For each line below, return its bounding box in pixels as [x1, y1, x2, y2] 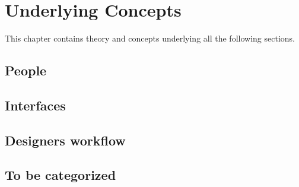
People [5, 61, 47, 80]
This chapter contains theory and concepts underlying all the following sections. [5, 32, 295, 45]
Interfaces [5, 96, 66, 114]
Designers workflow [5, 131, 126, 149]
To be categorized [5, 166, 116, 184]
